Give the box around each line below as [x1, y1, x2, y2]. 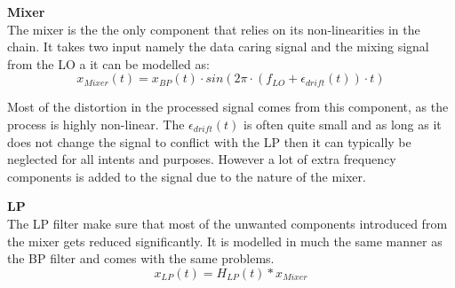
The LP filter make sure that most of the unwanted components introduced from [7, 214, 448, 232]
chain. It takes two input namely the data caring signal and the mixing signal [7, 37, 429, 56]
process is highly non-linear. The [7, 114, 185, 133]
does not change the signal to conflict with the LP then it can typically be [7, 132, 411, 151]
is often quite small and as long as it [243, 114, 442, 133]
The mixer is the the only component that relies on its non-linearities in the [7, 19, 420, 38]
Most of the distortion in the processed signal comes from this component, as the [7, 97, 449, 116]
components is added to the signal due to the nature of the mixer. [7, 167, 366, 185]
